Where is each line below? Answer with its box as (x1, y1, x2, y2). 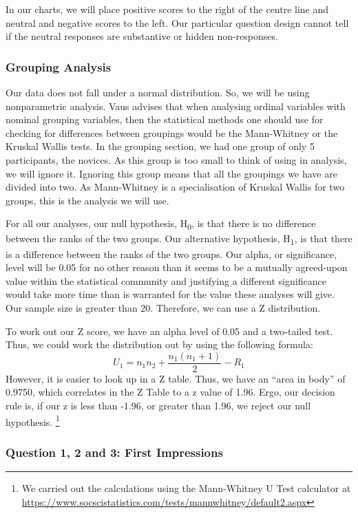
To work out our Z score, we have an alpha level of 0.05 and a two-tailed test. (6, 323, 333, 338)
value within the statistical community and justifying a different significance (6, 273, 326, 288)
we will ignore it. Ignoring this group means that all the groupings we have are (6, 166, 337, 180)
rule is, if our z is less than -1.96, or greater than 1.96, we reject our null (6, 398, 311, 412)
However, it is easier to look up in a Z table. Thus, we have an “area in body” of (6, 371, 346, 385)
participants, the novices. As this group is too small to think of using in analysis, (6, 152, 347, 167)
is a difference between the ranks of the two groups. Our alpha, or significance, (6, 246, 337, 261)
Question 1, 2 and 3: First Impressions (6, 443, 223, 460)
